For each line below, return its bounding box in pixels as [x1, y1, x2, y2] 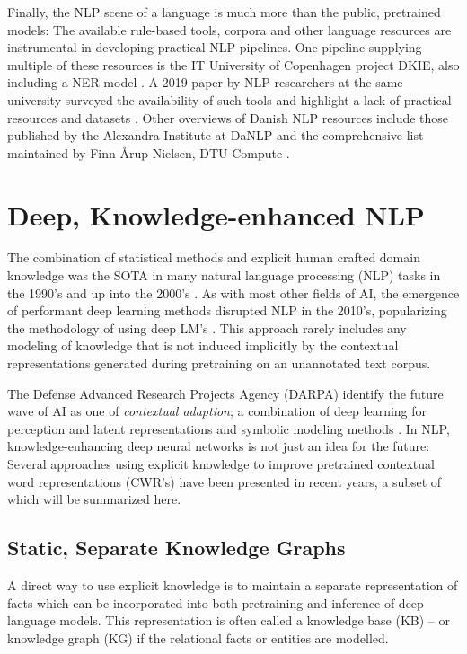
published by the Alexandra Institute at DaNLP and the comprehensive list [7, 126, 424, 145]
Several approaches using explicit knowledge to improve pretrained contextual [7, 455, 435, 473]
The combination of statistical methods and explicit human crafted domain [7, 248, 420, 267]
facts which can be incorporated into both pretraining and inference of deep [7, 593, 424, 612]
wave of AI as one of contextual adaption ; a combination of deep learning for [7, 402, 427, 420]
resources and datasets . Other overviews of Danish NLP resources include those [7, 108, 449, 127]
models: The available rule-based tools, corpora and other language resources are [7, 20, 452, 39]
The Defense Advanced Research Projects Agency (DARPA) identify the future [7, 384, 444, 402]
